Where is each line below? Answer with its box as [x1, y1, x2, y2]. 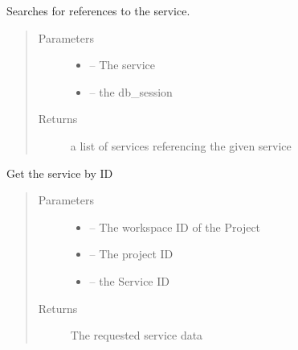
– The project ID [89, 245, 173, 262]
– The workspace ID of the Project [89, 218, 261, 235]
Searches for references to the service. [6, 2, 190, 19]
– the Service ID [89, 272, 169, 289]
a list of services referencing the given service [70, 137, 292, 154]
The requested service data [70, 327, 203, 344]
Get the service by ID [6, 164, 113, 181]
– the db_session [89, 83, 173, 100]
